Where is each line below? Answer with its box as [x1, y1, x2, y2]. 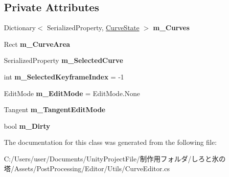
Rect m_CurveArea [4, 39, 70, 49]
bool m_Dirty [4, 120, 50, 131]
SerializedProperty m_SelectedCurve [4, 55, 123, 65]
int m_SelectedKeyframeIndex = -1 [4, 71, 124, 81]
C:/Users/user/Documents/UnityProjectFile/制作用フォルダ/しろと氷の [4, 153, 226, 163]
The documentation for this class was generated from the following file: [4, 137, 217, 147]
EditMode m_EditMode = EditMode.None [4, 88, 140, 98]
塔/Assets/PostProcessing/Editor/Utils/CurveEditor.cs [4, 163, 170, 173]
